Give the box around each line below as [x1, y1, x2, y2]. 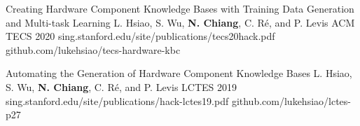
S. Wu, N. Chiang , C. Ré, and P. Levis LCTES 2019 [6, 79, 237, 94]
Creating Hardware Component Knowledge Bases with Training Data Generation [6, 1, 354, 15]
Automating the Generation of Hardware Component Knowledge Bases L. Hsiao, [6, 66, 352, 80]
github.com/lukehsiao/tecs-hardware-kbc [6, 42, 181, 57]
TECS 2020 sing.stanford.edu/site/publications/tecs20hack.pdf [6, 29, 275, 43]
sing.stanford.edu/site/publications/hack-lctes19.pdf [6, 93, 229, 108]
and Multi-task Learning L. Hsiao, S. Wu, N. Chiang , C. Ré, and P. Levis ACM [6, 15, 355, 29]
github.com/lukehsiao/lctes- [231, 93, 351, 108]
